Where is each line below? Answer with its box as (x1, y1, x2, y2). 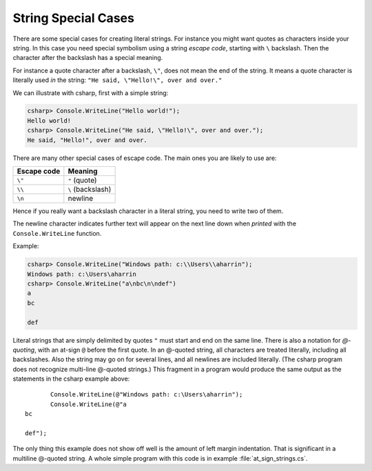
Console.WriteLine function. (12, 229, 102, 237)
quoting (12, 345, 35, 354)
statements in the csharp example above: (12, 374, 130, 383)
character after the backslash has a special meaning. (12, 54, 163, 62)
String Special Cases (12, 10, 134, 26)
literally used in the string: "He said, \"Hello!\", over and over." (12, 76, 223, 84)
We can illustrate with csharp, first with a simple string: (12, 88, 169, 97)
